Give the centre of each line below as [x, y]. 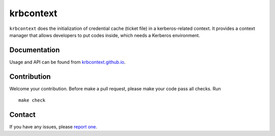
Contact [22, 114]
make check [32, 100]
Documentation [35, 50]
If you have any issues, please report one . [53, 127]
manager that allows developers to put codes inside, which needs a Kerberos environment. [105, 35]
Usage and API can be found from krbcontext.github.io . [67, 62]
